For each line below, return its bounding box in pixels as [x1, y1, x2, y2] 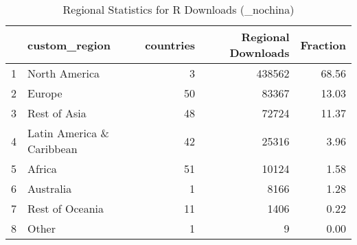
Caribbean [27, 141, 78, 156]
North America [27, 65, 100, 81]
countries [145, 36, 196, 53]
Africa [27, 161, 57, 176]
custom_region [27, 36, 111, 53]
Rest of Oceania [27, 200, 104, 216]
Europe [27, 85, 62, 101]
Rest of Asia [27, 105, 87, 121]
